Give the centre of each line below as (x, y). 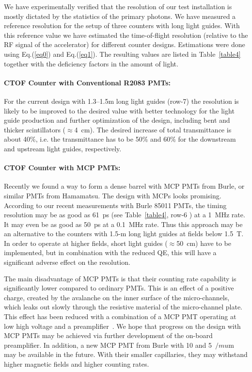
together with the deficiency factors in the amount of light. (91, 63)
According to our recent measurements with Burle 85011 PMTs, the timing (115, 205)
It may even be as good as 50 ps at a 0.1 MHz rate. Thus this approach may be (123, 224)
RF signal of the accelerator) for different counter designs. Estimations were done (125, 44)
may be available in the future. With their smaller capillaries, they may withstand (126, 354)
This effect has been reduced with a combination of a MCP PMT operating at (120, 316)
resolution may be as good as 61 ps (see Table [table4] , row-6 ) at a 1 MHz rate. (125, 215)
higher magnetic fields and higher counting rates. (77, 364)
